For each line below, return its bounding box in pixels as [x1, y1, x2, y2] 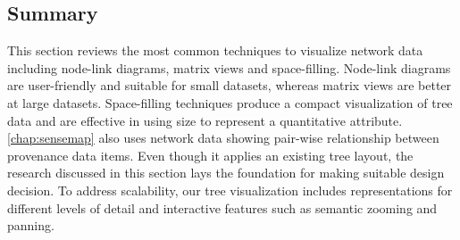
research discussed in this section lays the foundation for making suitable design [7, 163, 445, 182]
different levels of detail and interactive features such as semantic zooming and [7, 198, 438, 217]
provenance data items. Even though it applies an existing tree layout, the [7, 145, 414, 164]
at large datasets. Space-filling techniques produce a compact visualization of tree [7, 93, 453, 112]
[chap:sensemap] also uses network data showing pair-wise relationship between [7, 128, 439, 147]
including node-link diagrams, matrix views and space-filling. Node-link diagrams [7, 58, 451, 77]
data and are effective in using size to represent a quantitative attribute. [7, 111, 403, 129]
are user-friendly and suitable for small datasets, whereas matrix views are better [7, 76, 452, 95]
